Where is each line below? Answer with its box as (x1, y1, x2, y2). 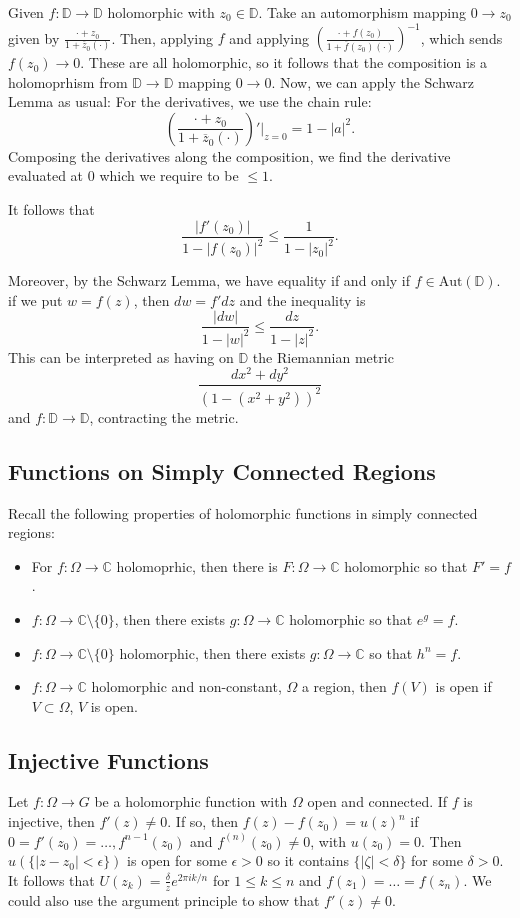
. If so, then (167, 811, 239, 832)
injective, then (8, 811, 95, 832)
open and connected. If (307, 791, 448, 812)
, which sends (420, 27, 503, 48)
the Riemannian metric (252, 346, 394, 367)
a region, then (301, 676, 387, 697)
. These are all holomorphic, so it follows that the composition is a (80, 52, 488, 73)
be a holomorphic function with (94, 791, 288, 812)
